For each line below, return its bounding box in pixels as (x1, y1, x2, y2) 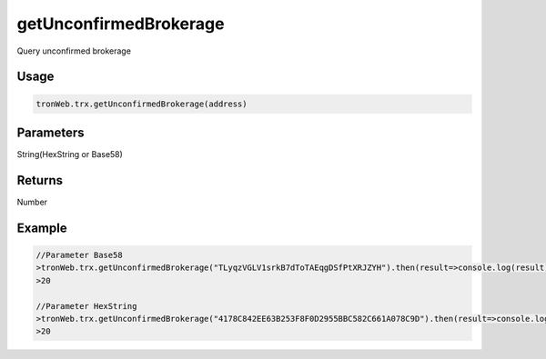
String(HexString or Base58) (16, 149, 123, 160)
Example (16, 220, 67, 235)
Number (16, 196, 48, 207)
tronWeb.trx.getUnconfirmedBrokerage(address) (35, 98, 248, 109)
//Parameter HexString (35, 301, 137, 311)
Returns (16, 173, 64, 188)
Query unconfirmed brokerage (16, 45, 132, 56)
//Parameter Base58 (35, 250, 123, 260)
